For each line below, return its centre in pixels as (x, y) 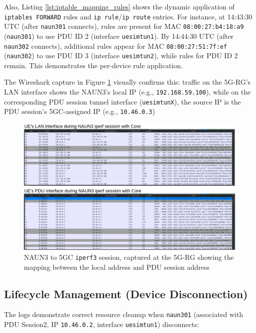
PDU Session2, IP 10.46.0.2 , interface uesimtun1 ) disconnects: (102, 324)
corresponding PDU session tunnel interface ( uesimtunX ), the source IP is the (123, 101)
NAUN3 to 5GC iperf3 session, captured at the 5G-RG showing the (129, 257)
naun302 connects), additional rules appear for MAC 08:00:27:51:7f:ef (116, 46)
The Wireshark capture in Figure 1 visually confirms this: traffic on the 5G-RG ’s (128, 82)
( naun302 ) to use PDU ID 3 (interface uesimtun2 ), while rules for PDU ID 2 (121, 55)
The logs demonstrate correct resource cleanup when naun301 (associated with (124, 314)
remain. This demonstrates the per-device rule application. (93, 65)
